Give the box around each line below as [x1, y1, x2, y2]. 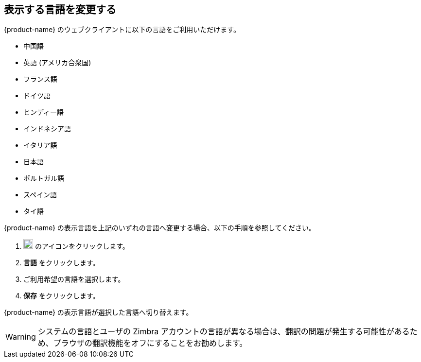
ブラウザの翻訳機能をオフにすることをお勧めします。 [53, 338, 247, 348]
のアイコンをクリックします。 [35, 242, 129, 251]
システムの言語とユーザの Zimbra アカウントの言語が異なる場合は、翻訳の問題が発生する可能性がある [37, 327, 410, 337]
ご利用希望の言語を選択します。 [23, 275, 125, 284]
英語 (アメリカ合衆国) [23, 58, 91, 67]
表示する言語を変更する [4, 3, 116, 16]
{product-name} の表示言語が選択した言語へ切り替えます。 [4, 308, 193, 317]
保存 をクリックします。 [23, 292, 100, 300]
